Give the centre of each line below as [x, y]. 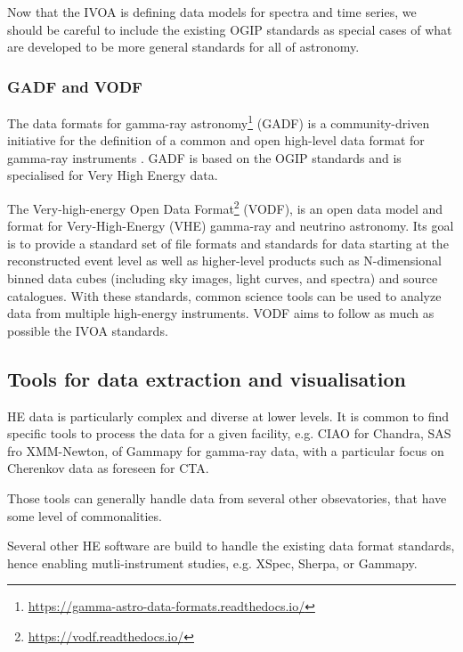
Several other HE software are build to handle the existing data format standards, [231, 546]
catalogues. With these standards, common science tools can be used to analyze [224, 295]
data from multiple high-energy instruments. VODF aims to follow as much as [221, 313]
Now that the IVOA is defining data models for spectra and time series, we [212, 12]
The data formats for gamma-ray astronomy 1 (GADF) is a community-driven [219, 122]
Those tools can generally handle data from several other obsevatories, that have [227, 498]
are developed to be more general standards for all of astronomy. [183, 47]
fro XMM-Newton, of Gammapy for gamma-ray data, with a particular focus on [226, 450]
